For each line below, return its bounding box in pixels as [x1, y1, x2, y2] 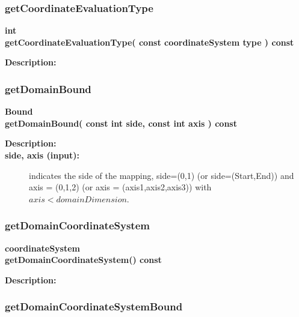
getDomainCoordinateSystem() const [5, 253, 162, 266]
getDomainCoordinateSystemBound [5, 299, 183, 314]
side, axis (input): [5, 149, 80, 161]
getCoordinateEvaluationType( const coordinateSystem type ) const [5, 35, 294, 48]
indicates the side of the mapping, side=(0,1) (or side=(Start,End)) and [29, 169, 294, 181]
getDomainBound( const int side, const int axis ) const [5, 116, 237, 129]
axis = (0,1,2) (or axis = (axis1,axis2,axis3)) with [29, 181, 212, 193]
